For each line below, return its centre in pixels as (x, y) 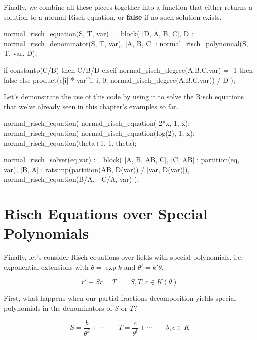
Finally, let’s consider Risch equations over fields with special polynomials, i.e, (124, 257)
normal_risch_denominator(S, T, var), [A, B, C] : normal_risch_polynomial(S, (126, 43)
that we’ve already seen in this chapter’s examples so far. (91, 106)
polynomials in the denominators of (58, 308)
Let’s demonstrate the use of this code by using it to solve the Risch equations (124, 96)
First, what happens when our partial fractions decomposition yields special (120, 298)
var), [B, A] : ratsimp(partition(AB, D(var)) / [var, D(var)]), (97, 169)
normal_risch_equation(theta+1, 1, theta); (70, 142)
